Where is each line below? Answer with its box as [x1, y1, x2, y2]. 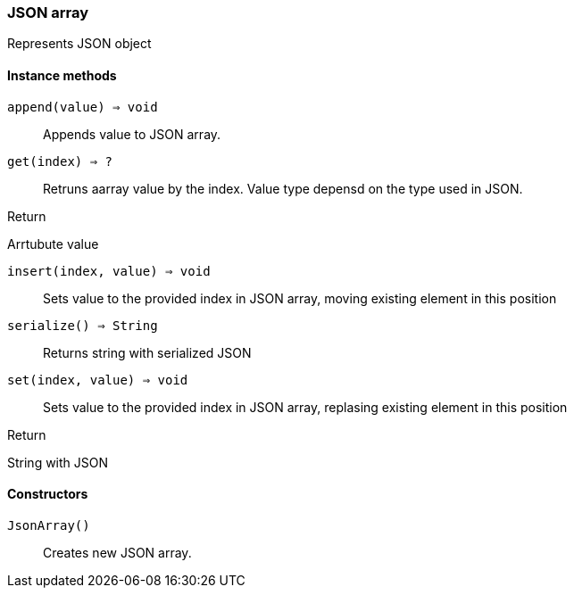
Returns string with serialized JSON [43, 344, 252, 360]
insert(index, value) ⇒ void [7, 263, 211, 278]
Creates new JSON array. [43, 544, 192, 560]
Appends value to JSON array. [43, 126, 221, 142]
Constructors [7, 486, 88, 502]
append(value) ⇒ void [7, 99, 158, 114]
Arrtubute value [7, 236, 99, 252]
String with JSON [7, 454, 109, 470]
